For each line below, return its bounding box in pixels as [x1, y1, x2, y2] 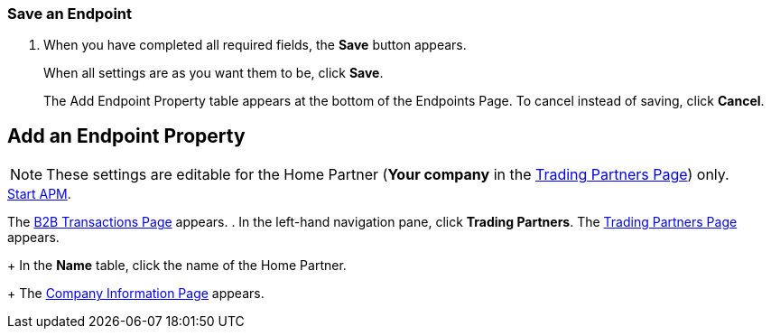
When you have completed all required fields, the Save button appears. [43, 37, 467, 53]
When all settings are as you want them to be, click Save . [43, 65, 384, 81]
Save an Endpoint [7, 5, 133, 23]
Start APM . [7, 186, 71, 202]
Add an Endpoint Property [7, 124, 246, 147]
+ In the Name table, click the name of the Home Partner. [7, 257, 347, 274]
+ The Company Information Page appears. [7, 285, 265, 302]
